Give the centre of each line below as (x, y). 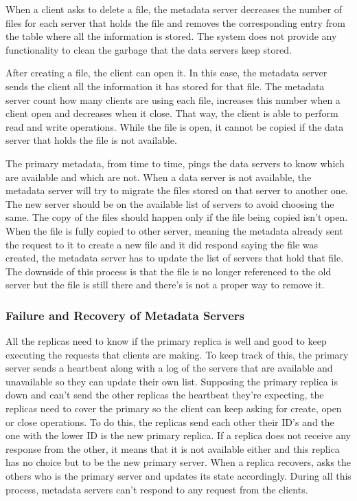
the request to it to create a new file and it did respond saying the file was (162, 244)
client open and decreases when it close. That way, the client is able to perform (172, 113)
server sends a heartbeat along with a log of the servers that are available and (169, 368)
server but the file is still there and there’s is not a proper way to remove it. (165, 285)
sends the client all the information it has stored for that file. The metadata (165, 86)
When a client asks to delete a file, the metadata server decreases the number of (174, 9)
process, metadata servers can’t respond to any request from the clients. (157, 489)
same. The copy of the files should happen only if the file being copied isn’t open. (177, 217)
